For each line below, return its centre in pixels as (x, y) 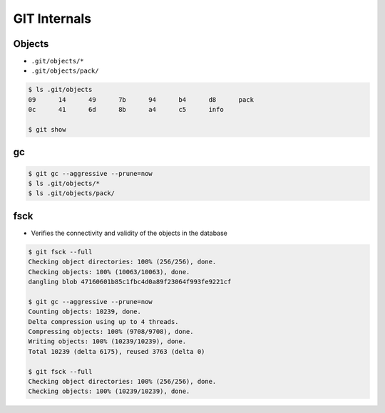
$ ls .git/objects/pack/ (72, 193)
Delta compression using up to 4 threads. (103, 321)
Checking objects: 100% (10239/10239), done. (109, 391)
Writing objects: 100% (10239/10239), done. (107, 341)
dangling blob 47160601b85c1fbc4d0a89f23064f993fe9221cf (130, 282)
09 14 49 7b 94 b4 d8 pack (141, 99)
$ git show (47, 129)
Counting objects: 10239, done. (85, 312)
